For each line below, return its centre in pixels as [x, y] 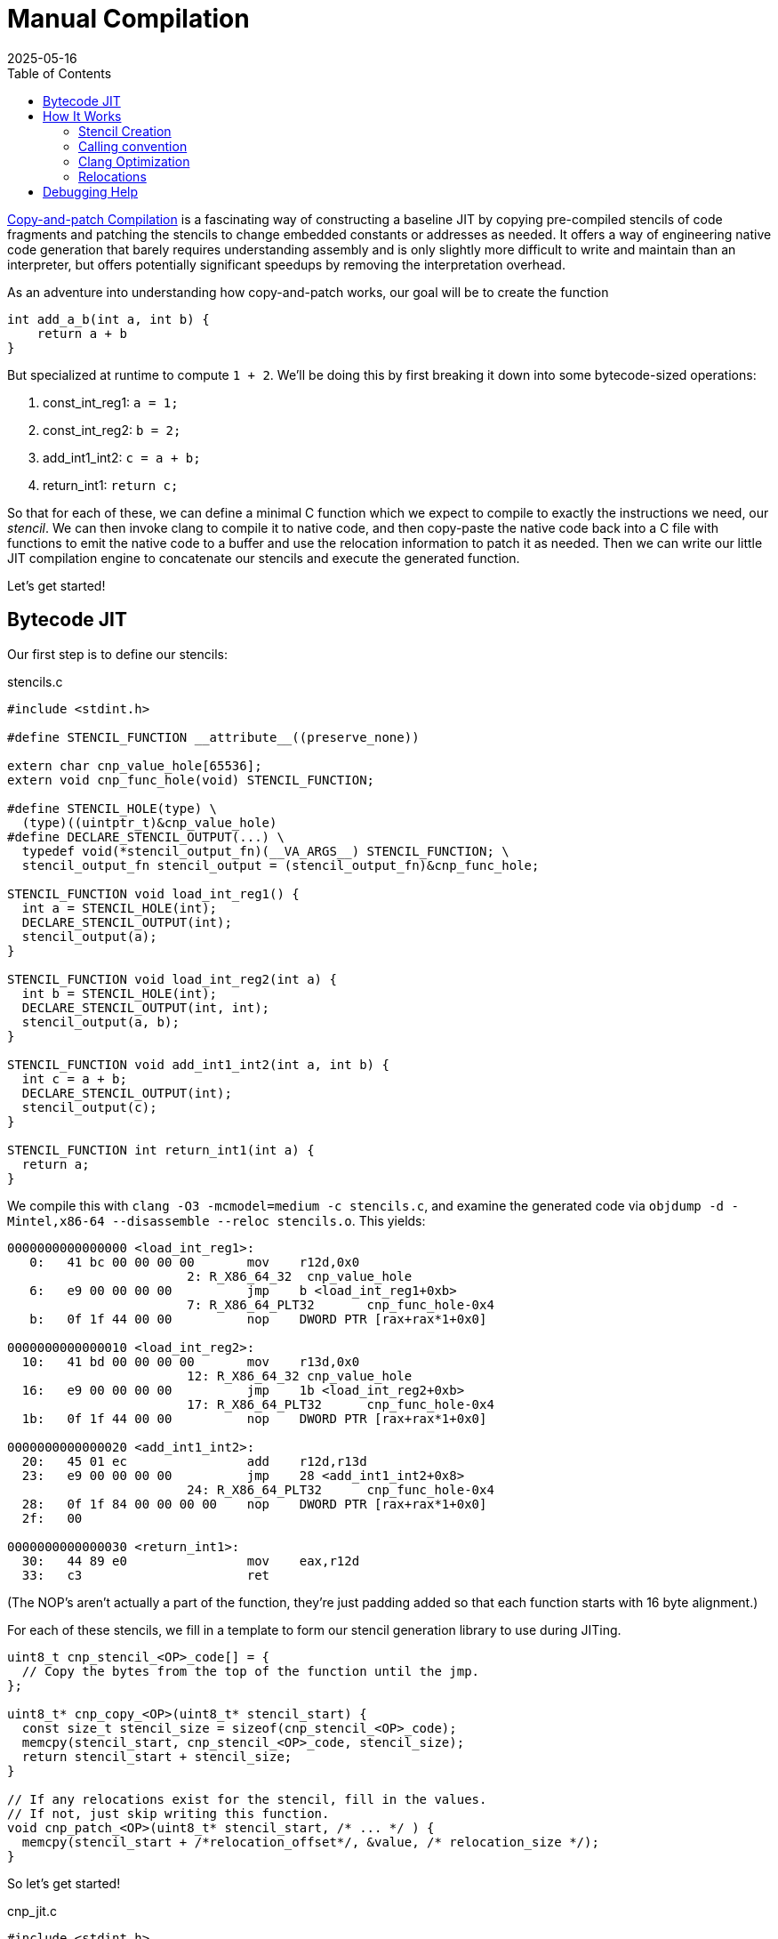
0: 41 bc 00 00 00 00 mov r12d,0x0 [195, 1262]
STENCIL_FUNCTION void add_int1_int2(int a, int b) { [198, 1064]
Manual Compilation [128, 19]
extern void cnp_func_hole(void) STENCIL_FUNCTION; [191, 780]
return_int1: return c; [111, 485]
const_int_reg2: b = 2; [112, 430]
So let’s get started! [64, 1883]
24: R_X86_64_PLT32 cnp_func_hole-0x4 [341, 1489]
